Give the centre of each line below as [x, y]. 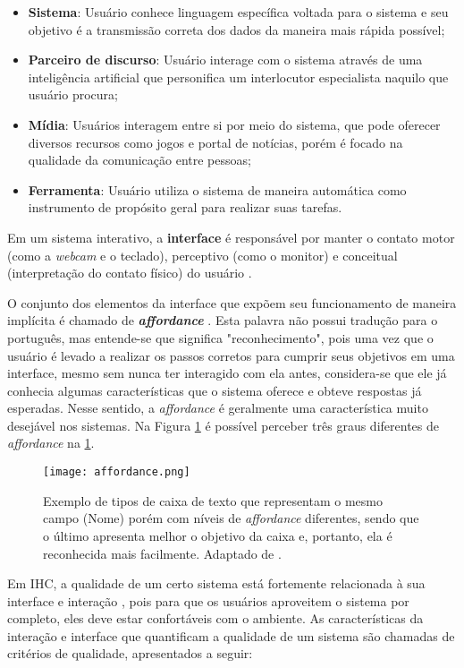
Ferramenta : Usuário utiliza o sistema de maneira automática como [217, 189]
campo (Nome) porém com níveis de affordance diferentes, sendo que [231, 518]
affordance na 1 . [51, 443]
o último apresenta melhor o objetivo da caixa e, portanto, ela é [218, 535]
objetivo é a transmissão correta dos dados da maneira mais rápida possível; [236, 29]
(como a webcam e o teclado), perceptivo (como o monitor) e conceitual [202, 255]
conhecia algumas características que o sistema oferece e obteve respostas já [215, 390]
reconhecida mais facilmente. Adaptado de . [162, 553]
